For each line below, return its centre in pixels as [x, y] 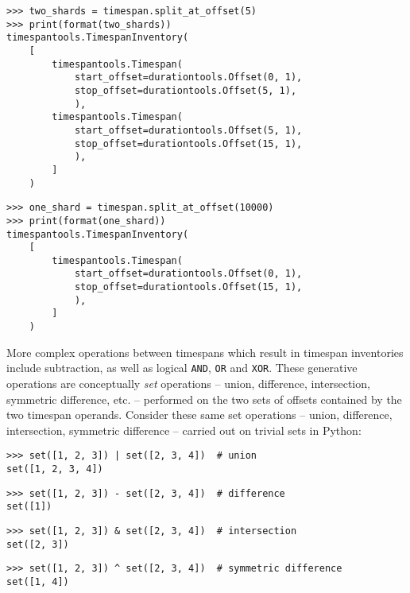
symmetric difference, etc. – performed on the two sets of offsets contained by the [204, 399]
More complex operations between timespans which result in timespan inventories [205, 352]
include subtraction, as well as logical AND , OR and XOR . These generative [182, 368]
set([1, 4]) [38, 581]
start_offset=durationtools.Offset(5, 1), [188, 130]
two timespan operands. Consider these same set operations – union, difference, [199, 415]
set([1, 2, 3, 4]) [55, 469]
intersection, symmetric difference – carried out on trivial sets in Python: [184, 430]
